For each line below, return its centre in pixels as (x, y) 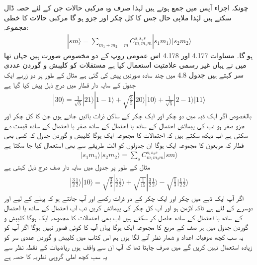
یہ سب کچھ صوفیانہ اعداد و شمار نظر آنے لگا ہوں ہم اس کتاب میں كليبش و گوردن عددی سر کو (124, 236)
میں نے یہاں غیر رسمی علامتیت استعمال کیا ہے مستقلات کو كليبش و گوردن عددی (125, 65)
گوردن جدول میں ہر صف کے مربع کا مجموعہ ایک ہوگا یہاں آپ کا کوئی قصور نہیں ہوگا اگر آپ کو (126, 227)
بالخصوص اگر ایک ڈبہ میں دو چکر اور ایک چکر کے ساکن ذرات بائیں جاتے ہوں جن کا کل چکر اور (128, 116)
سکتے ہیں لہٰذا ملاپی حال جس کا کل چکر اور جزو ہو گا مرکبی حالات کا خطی (118, 17)
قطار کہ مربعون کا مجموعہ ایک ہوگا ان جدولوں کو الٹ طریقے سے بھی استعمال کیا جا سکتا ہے (124, 145)
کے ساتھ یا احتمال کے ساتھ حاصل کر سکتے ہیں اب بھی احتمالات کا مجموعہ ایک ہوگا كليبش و (123, 217)
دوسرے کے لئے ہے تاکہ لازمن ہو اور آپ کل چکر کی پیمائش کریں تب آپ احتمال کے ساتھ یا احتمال (128, 208)
